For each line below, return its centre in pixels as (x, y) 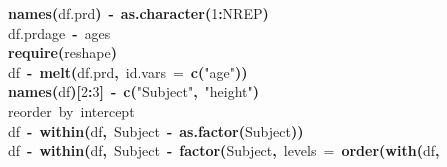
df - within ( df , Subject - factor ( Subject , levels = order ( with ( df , (224, 150)
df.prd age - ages (59, 32)
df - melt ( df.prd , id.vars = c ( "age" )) (128, 71)
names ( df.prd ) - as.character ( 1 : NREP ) (138, 13)
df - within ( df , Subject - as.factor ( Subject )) (156, 130)
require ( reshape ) (62, 52)
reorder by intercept (71, 110)
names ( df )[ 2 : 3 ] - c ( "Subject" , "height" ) (134, 91)
